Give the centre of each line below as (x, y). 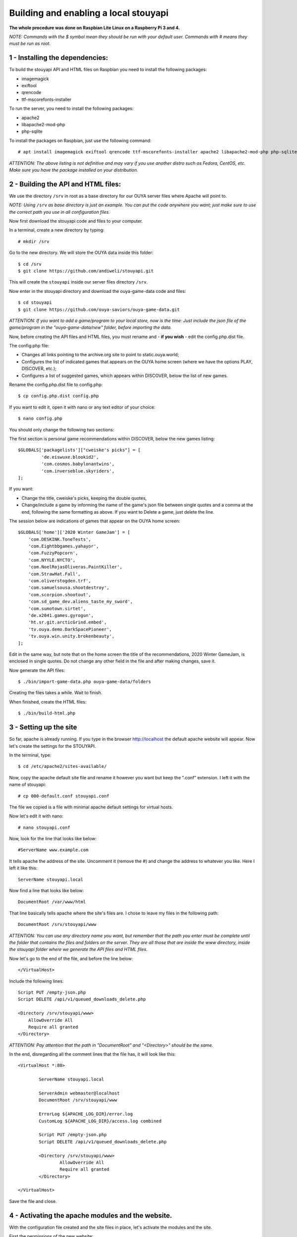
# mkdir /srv (34, 241)
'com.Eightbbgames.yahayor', (63, 546)
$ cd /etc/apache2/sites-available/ (62, 766)
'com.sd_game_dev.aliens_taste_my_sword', (80, 602)
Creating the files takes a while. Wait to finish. (56, 693)
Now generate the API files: (37, 670)
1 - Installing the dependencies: (59, 58)
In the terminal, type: (30, 755)
